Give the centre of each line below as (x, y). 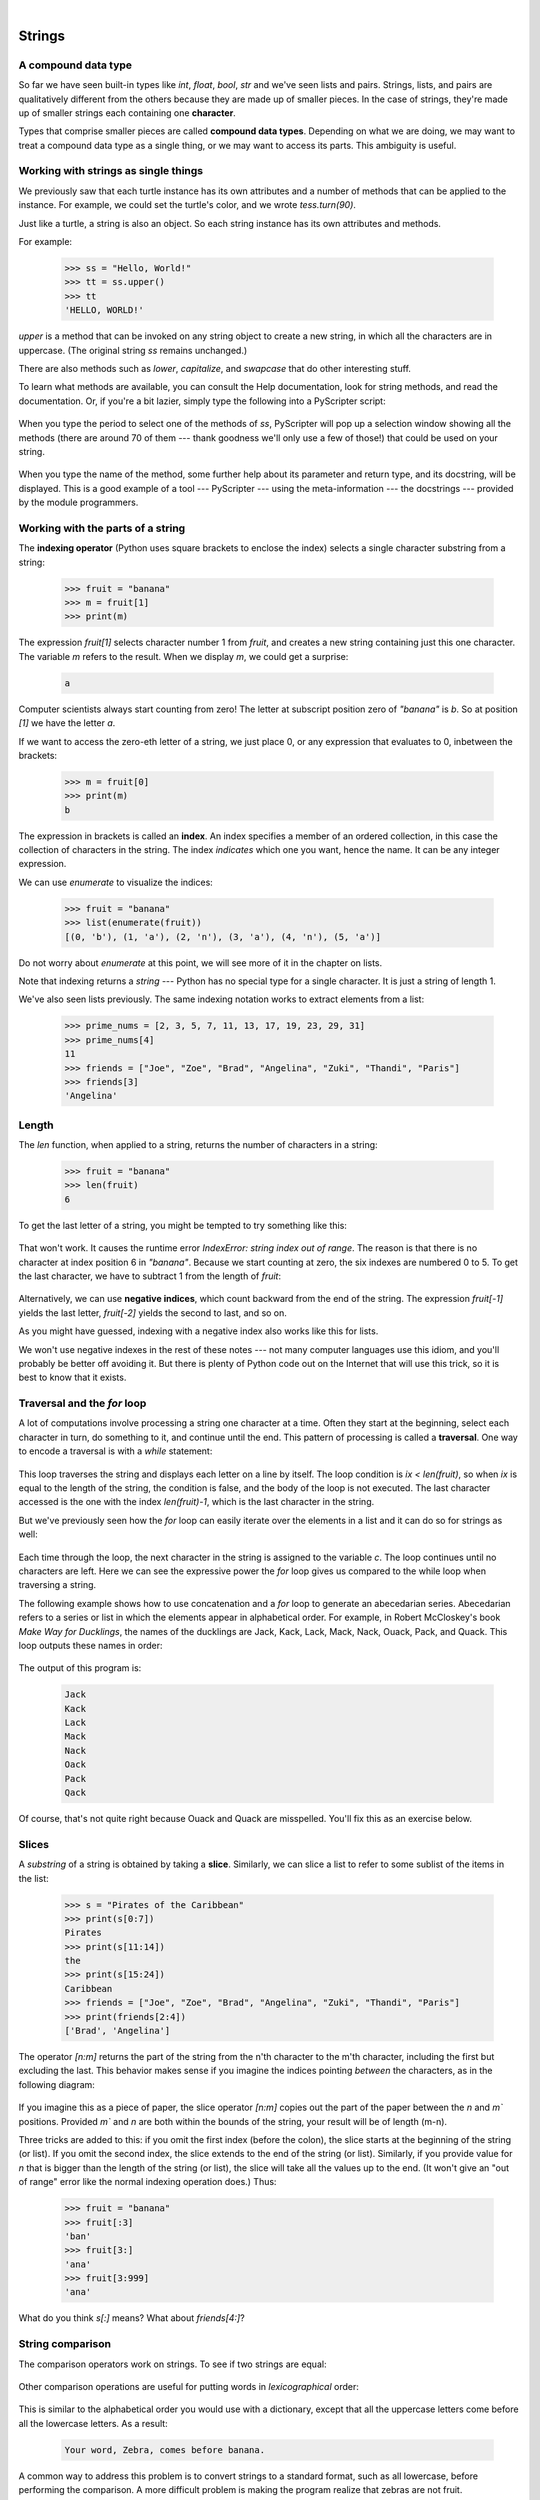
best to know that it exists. (72, 1377)
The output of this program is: (80, 1668)
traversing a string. (57, 1585)
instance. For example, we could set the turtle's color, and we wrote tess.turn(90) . (187, 205)
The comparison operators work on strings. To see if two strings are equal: (172, 2364)
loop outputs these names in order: (91, 1645)
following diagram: (56, 2084)
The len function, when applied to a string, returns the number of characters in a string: (198, 1145)
